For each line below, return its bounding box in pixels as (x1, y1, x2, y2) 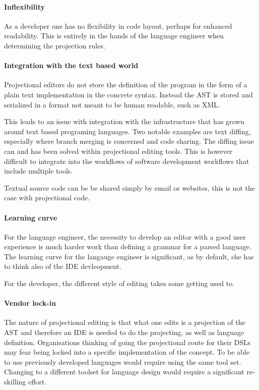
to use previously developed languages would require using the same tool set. (4, 356, 241, 367)
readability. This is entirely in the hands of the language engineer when (4, 30, 224, 41)
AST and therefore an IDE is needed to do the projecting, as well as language (4, 327, 244, 338)
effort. (28, 376, 47, 387)
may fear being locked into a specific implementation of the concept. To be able (4, 347, 249, 357)
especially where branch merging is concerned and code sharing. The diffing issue (4, 136, 254, 146)
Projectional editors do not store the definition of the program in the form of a (4, 79, 247, 90)
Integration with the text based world (4, 60, 139, 71)
